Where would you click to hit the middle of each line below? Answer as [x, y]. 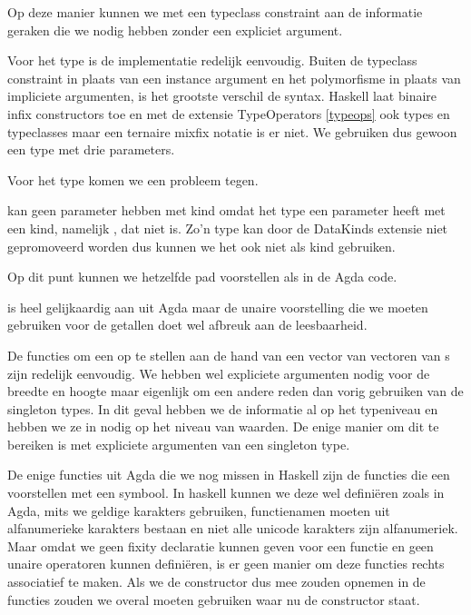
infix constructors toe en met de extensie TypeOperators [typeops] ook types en [229, 113]
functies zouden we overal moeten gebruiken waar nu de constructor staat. [214, 599]
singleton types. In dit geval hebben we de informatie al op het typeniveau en [223, 408]
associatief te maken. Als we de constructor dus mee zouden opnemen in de [216, 582]
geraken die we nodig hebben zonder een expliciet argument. [175, 30]
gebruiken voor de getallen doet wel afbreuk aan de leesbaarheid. [187, 325]
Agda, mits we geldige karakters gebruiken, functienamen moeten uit [199, 510]
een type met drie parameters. [91, 149]
